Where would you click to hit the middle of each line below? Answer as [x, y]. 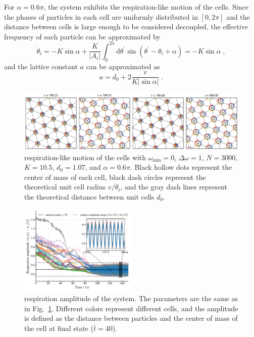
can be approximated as [123, 66]
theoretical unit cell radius [65, 187]
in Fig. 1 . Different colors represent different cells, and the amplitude [131, 308]
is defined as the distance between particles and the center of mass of [131, 318]
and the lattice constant [41, 66]
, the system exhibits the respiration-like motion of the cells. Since [146, 7]
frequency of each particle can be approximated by [82, 36]
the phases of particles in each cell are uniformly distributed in [101, 16]
